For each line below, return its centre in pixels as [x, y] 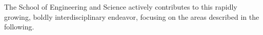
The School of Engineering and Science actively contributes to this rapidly [121, 7]
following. [19, 27]
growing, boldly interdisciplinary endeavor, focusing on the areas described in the [132, 16]
